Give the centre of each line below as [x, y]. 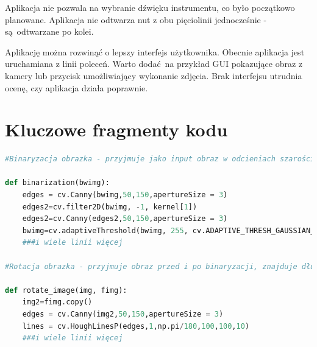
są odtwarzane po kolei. [49, 31]
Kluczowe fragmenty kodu [116, 129]
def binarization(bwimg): [57, 183]
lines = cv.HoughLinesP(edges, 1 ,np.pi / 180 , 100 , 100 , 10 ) [136, 326]
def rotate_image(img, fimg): [66, 290]
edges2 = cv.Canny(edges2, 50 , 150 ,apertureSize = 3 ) [125, 219]
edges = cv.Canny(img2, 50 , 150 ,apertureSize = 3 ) [123, 314]
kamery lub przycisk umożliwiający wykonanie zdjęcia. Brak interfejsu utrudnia [154, 75]
